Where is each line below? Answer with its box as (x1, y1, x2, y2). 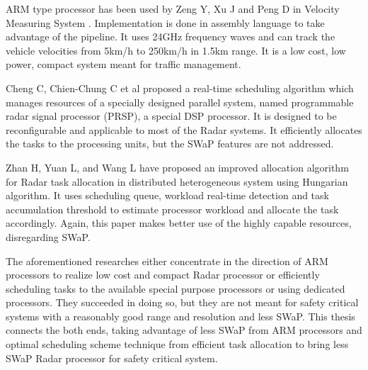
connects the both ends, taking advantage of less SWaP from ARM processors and (6, 323, 362, 337)
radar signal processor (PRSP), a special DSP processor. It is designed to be (6, 108, 337, 123)
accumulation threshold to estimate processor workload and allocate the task (6, 201, 339, 216)
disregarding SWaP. (6, 229, 91, 244)
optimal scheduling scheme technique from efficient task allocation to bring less (6, 337, 349, 352)
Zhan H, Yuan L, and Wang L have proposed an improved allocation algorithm (6, 159, 349, 174)
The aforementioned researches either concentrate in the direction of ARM (6, 253, 328, 268)
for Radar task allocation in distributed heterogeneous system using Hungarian (6, 174, 348, 189)
